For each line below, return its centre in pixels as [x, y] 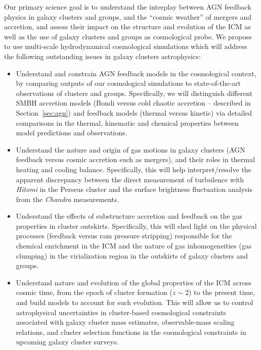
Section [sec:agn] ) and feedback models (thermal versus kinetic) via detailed [134, 112]
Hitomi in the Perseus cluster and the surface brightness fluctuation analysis [134, 189]
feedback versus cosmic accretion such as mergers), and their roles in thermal [135, 159]
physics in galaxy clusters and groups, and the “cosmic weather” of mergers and [128, 16]
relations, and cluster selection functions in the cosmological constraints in [131, 332]
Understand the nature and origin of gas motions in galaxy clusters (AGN [130, 149]
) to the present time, [222, 292]
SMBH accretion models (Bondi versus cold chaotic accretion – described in [133, 103]
